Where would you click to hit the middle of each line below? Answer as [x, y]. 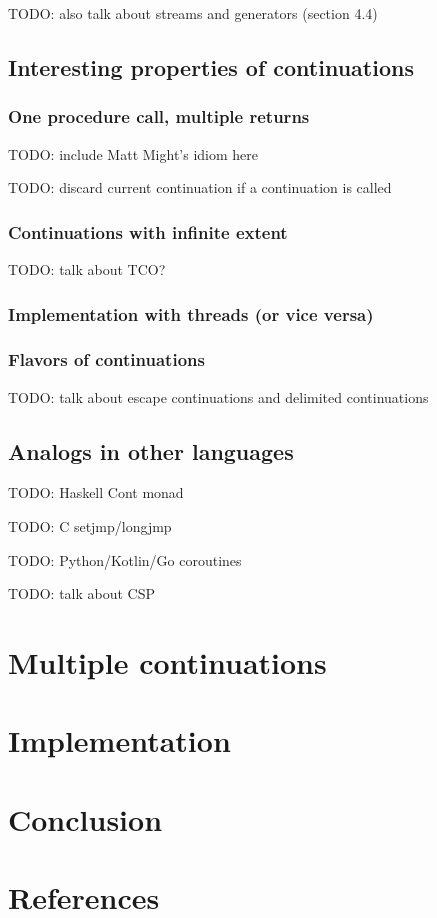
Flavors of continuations [106, 359]
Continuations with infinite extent [148, 231]
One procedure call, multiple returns [159, 116]
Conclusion [85, 818]
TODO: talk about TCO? [87, 269]
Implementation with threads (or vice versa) [191, 313]
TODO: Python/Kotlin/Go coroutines [125, 559]
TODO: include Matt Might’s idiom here [133, 153]
